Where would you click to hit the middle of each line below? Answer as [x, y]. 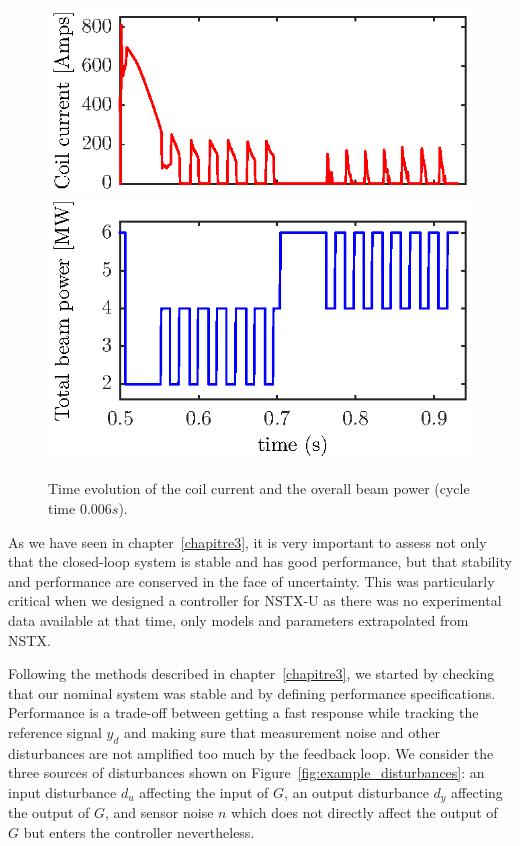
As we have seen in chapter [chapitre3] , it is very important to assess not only [247, 541]
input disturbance [62, 791]
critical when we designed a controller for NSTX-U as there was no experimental [255, 600]
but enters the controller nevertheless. [139, 831]
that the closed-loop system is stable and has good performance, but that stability [260, 561]
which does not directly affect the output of [364, 812]
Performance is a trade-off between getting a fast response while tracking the [243, 712]
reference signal [55, 731]
